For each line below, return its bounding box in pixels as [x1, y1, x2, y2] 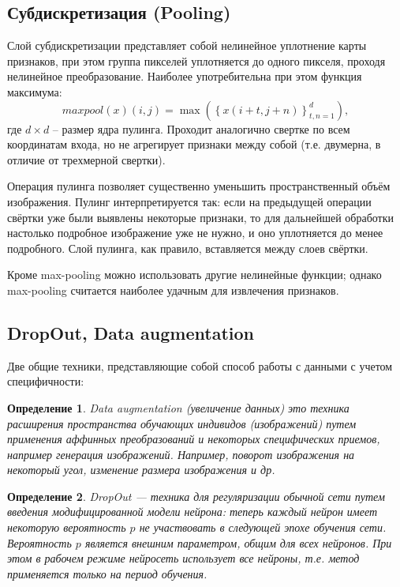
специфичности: [7, 373, 84, 389]
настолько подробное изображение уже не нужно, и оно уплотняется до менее [7, 224, 383, 241]
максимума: [7, 83, 62, 100]
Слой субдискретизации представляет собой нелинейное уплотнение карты [7, 37, 367, 54]
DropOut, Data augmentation [7, 320, 254, 344]
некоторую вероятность [7, 519, 126, 536]
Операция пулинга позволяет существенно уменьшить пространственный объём [7, 178, 391, 194]
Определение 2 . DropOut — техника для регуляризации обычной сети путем [7, 487, 385, 504]
